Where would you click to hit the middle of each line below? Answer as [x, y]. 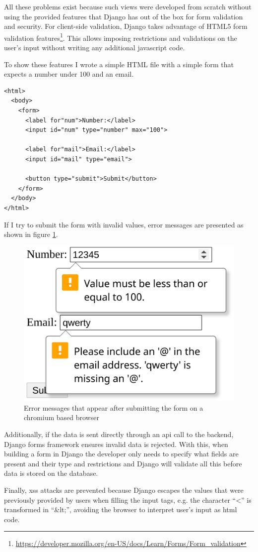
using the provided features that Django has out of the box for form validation [124, 16]
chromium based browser [62, 417]
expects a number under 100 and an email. [69, 74]
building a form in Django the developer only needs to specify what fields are [121, 454]
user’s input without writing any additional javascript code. [95, 48]
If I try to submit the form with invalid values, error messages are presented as [124, 224]
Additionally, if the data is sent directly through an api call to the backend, [119, 434]
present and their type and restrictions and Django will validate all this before [123, 463]
